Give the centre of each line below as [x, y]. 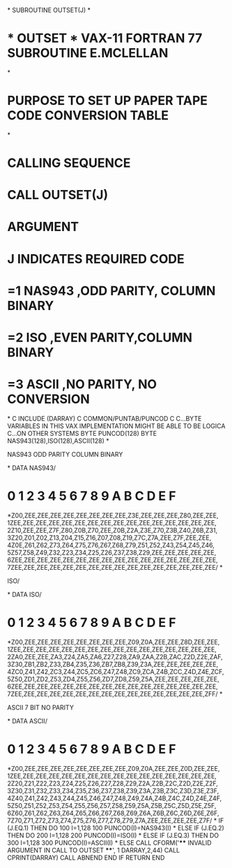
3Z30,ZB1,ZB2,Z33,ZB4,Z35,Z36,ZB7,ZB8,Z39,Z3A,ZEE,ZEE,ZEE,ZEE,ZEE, [113, 664]
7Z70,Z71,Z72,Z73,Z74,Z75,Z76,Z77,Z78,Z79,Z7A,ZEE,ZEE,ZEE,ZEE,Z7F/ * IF [116, 821]
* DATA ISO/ [24, 594]
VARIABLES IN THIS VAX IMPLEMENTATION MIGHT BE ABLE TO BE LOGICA [116, 426]
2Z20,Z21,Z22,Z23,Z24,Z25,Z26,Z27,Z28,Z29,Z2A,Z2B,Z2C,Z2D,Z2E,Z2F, [113, 783]
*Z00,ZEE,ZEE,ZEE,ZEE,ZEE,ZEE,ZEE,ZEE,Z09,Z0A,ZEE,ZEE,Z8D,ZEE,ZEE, [114, 642]
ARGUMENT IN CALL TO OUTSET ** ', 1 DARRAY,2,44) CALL [93, 850]
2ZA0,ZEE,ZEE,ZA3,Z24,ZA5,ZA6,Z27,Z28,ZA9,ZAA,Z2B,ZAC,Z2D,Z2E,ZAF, [115, 656]
